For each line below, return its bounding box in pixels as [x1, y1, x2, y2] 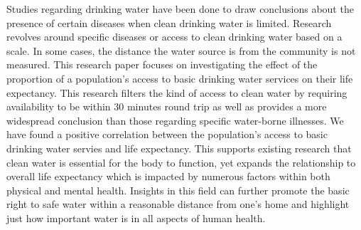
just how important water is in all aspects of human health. [6, 210, 266, 225]
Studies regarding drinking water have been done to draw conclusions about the [6, 1, 354, 16]
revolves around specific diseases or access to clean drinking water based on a [6, 29, 343, 44]
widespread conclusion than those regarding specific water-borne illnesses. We [6, 113, 344, 127]
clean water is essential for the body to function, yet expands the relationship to [6, 155, 356, 169]
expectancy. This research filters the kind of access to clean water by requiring [6, 85, 347, 100]
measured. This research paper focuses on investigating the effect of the [6, 57, 318, 72]
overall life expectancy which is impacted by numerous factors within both [6, 169, 330, 184]
